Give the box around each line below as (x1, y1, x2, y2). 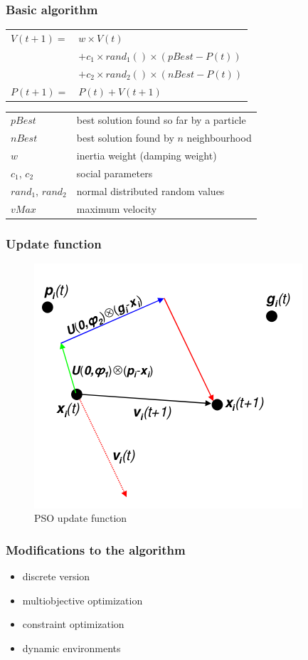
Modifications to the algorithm (6, 540, 186, 558)
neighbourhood (186, 130, 252, 145)
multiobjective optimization (22, 592, 143, 607)
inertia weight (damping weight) (76, 148, 217, 163)
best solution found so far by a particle (76, 112, 246, 127)
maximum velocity (76, 201, 157, 216)
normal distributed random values (76, 183, 225, 198)
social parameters (76, 165, 153, 180)
